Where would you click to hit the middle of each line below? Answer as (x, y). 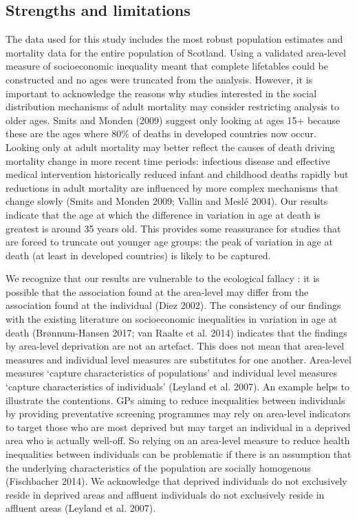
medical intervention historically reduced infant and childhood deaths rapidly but (177, 174)
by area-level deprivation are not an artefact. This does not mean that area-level (175, 346)
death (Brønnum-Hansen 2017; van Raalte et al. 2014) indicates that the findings (176, 332)
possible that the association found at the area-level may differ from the (157, 291)
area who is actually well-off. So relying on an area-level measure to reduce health (178, 440)
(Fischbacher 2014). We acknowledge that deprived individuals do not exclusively (176, 481)
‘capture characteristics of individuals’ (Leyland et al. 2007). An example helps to (177, 387)
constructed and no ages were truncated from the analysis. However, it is (159, 79)
